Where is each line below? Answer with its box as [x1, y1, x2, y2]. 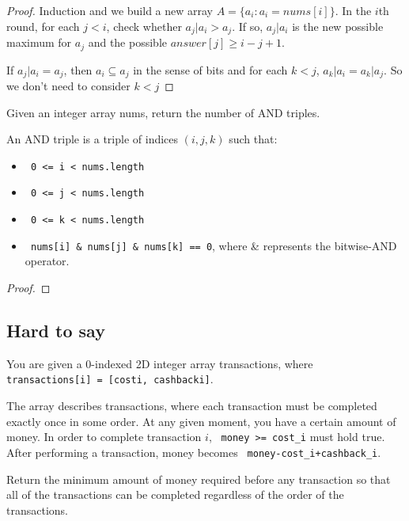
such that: [229, 131, 278, 147]
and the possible [88, 34, 167, 51]
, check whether [106, 17, 182, 34]
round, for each [6, 17, 80, 34]
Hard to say [6, 318, 105, 342]
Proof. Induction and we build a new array [6, 2, 213, 18]
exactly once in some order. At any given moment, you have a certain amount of [6, 413, 396, 429]
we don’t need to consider [6, 77, 131, 93]
